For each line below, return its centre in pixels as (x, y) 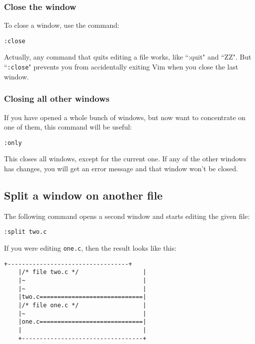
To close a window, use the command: (62, 25)
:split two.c (25, 232)
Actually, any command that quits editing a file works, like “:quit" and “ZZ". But (128, 57)
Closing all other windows (57, 99)
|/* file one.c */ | (82, 305)
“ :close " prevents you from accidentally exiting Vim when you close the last (121, 67)
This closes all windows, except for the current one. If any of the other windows (125, 159)
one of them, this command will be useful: (68, 127)
